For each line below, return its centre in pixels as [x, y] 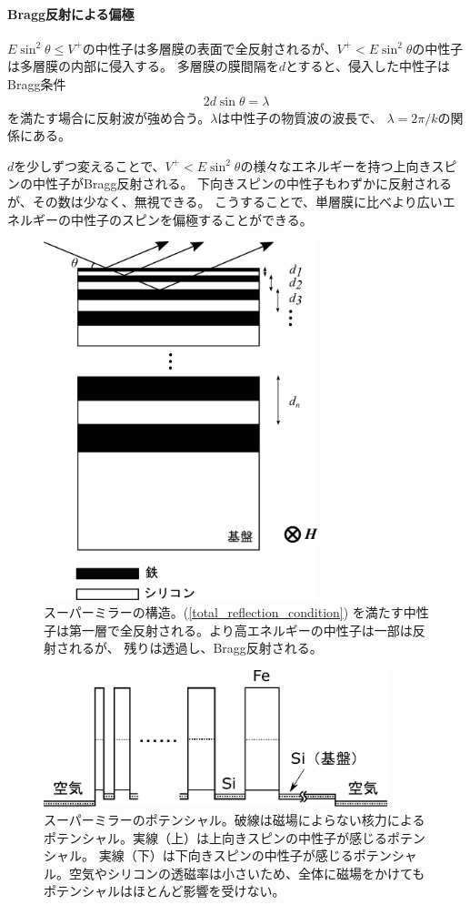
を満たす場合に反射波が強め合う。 [109, 117]
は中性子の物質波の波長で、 [300, 117]
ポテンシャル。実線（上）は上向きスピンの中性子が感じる [215, 837]
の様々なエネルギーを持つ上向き [336, 165]
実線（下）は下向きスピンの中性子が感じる [226, 855]
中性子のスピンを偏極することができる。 [191, 219]
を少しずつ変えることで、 [90, 165]
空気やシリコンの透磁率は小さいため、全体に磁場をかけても [247, 873]
